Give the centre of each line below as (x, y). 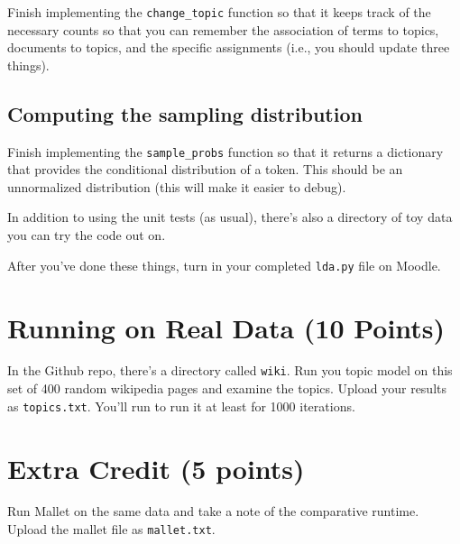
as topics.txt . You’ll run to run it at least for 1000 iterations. (181, 406)
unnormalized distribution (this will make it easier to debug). (177, 186)
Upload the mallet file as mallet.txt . (111, 529)
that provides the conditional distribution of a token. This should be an (205, 169)
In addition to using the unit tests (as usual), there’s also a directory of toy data (230, 217)
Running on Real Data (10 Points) (226, 327)
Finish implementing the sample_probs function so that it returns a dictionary (225, 151)
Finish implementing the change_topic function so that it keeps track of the (219, 12)
